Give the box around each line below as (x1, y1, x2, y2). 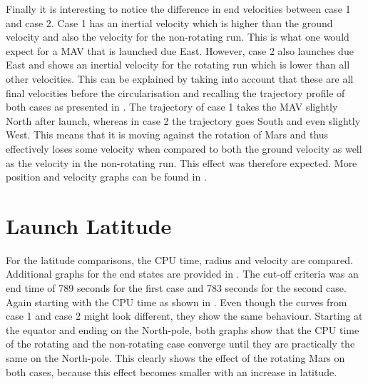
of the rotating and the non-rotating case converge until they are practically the (6, 336, 355, 351)
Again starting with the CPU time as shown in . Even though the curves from (6, 294, 347, 309)
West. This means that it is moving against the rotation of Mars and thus (6, 127, 329, 142)
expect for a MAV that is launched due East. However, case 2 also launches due (6, 43, 354, 58)
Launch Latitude (6, 211, 172, 240)
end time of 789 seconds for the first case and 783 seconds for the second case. (6, 281, 347, 295)
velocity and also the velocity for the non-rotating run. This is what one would (6, 29, 349, 44)
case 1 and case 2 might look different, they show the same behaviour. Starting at (6, 308, 363, 323)
